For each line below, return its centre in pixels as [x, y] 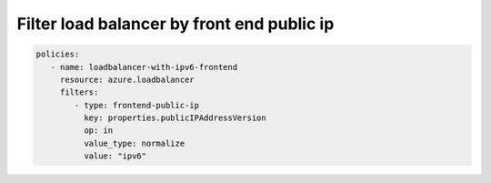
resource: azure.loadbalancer [127, 79]
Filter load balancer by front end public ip [175, 24]
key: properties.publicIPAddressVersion [175, 118]
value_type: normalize [134, 143]
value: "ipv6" [115, 156]
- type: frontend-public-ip [137, 105]
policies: [58, 54]
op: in [98, 131]
